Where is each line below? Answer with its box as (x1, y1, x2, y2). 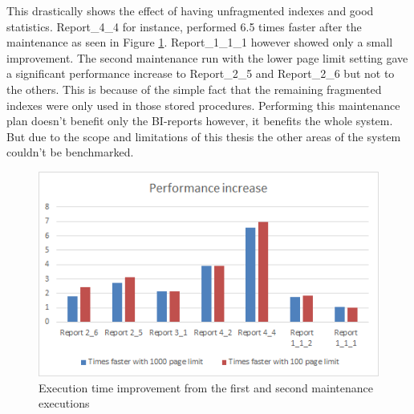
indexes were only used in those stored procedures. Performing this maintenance (6, 96, 400, 113)
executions (39, 395, 90, 412)
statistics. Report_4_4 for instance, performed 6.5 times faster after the (6, 18, 362, 34)
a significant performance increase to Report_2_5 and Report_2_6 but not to (6, 65, 395, 82)
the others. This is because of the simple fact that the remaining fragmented (6, 80, 382, 97)
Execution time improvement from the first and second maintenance (39, 379, 373, 396)
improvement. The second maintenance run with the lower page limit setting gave (6, 49, 408, 66)
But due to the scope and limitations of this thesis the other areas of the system (6, 128, 401, 144)
